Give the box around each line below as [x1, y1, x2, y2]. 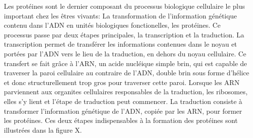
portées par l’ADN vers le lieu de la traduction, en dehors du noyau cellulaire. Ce [4, 48, 247, 58]
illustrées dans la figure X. [4, 124, 82, 135]
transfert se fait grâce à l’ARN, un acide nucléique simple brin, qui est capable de [4, 58, 247, 68]
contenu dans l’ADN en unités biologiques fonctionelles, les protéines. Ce [4, 20, 221, 30]
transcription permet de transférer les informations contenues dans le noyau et [4, 39, 237, 49]
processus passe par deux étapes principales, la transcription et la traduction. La [4, 29, 244, 39]
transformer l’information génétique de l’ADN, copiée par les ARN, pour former [4, 105, 242, 116]
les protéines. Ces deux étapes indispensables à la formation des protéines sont [4, 115, 238, 125]
